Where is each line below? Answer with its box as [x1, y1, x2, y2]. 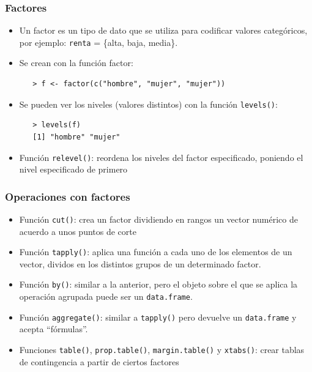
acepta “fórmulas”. [19, 322, 88, 335]
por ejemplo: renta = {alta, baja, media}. [19, 35, 178, 48]
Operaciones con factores [5, 188, 130, 204]
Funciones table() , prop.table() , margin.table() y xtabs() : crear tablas [19, 343, 305, 356]
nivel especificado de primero [19, 163, 128, 176]
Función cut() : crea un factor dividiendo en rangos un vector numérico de [19, 212, 298, 225]
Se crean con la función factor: [19, 56, 133, 69]
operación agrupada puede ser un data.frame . [19, 290, 193, 303]
